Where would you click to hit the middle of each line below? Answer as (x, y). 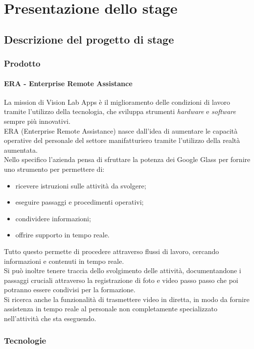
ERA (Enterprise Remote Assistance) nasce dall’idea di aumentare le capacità (121, 130)
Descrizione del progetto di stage (89, 39)
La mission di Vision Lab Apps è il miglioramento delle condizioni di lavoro (117, 102)
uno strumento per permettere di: (54, 169)
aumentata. (21, 150)
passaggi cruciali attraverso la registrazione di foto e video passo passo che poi (121, 280)
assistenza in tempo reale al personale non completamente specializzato (111, 309)
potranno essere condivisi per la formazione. (70, 290)
